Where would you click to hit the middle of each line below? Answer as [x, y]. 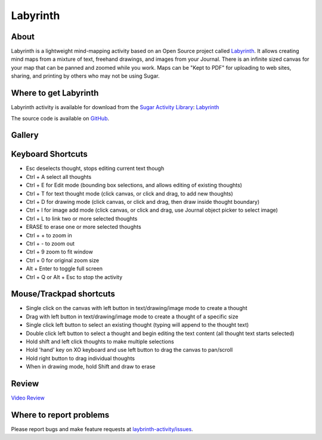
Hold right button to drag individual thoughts [80, 358]
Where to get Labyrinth [55, 93]
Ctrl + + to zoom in [49, 235]
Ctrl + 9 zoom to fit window [60, 252]
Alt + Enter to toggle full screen [64, 269]
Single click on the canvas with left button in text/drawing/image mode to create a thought [137, 308]
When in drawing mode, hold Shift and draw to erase [91, 367]
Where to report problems [60, 415]
